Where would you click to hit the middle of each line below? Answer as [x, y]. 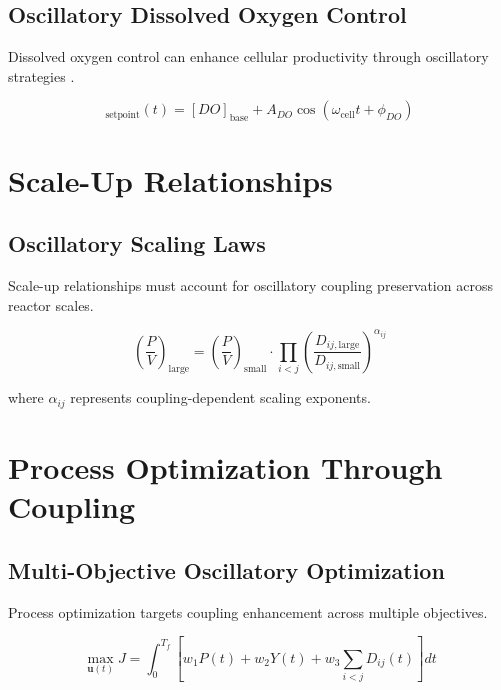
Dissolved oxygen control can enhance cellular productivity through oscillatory [248, 56]
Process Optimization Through [225, 467]
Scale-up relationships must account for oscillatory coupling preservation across [250, 284]
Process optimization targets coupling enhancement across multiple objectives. [248, 611]
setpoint [122, 114]
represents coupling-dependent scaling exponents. [220, 397]
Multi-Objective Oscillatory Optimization [226, 569]
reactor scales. [51, 304]
